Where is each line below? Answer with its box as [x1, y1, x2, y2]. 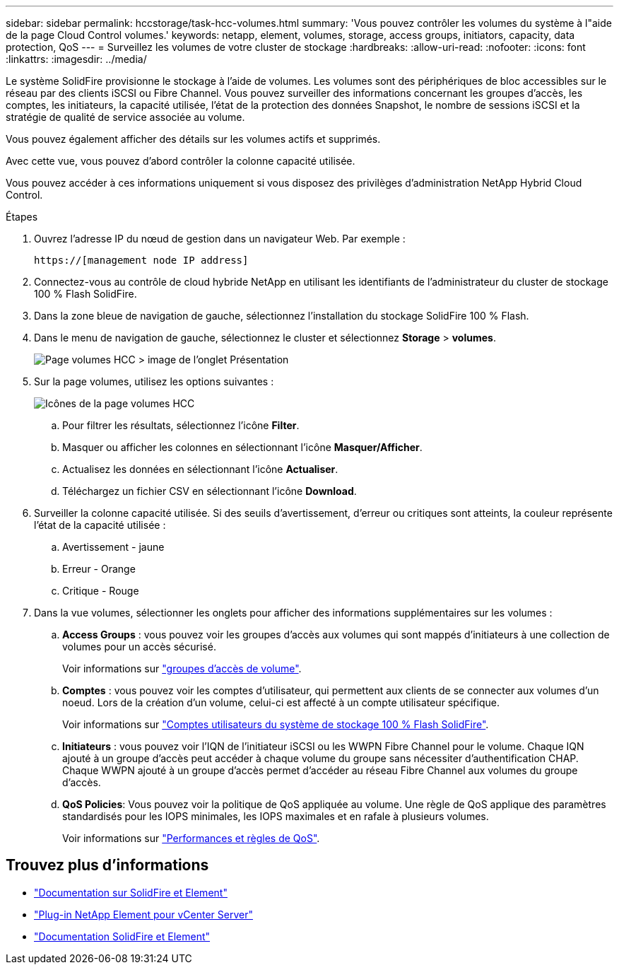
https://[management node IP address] [34, 255, 249, 266]
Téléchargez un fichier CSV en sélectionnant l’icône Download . [62, 485, 357, 497]
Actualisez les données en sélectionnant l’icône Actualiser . [62, 463, 338, 475]
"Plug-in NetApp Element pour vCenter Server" [34, 908, 253, 921]
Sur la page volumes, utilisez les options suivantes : [34, 375, 274, 387]
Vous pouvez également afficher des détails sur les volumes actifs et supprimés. [6, 133, 381, 145]
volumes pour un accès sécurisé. [62, 641, 216, 653]
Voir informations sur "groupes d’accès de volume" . [62, 662, 302, 674]
